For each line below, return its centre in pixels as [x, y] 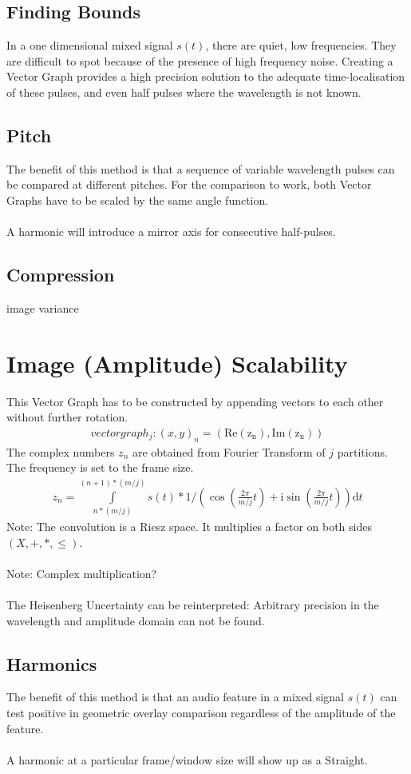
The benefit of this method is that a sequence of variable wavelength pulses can [201, 168]
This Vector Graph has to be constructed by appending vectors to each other [195, 401]
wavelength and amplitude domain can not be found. [136, 620]
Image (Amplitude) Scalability [177, 363]
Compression [61, 275]
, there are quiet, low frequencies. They [301, 45]
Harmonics [52, 663]
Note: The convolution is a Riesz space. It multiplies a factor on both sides [189, 527]
